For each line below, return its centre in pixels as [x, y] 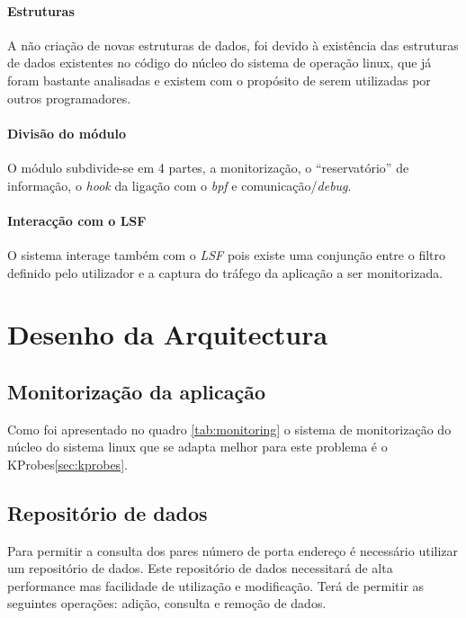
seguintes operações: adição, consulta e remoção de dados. [167, 603]
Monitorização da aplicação [137, 391]
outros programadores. [69, 98]
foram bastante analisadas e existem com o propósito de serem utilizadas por [219, 80]
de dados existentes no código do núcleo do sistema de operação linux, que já [220, 63]
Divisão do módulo [67, 133]
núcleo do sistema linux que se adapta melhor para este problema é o [197, 447]
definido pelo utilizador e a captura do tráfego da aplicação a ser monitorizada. [225, 272]
